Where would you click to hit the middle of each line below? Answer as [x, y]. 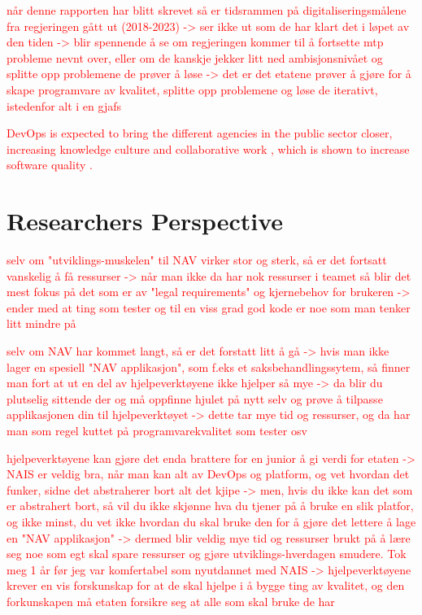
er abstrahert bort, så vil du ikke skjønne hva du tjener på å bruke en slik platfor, [210, 506]
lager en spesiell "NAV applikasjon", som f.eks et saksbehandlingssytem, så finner [209, 366]
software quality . [50, 165]
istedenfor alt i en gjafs [64, 105]
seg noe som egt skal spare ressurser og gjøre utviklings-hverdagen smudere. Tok [207, 554]
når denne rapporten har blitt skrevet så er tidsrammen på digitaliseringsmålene [207, 10]
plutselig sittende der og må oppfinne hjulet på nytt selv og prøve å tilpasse [195, 398]
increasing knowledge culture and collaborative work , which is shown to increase [208, 148]
